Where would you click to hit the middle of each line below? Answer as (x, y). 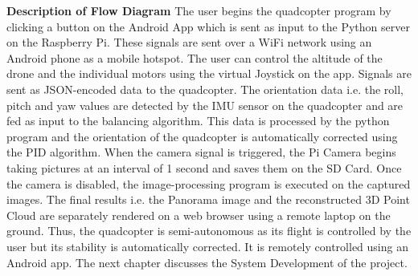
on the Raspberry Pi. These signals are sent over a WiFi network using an (189, 42)
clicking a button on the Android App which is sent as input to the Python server (208, 26)
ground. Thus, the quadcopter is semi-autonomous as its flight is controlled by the (209, 231)
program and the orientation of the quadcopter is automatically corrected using (202, 136)
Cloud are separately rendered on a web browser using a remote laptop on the (199, 215)
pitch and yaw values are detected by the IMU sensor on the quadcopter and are (205, 105)
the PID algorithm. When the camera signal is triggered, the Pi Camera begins (201, 152)
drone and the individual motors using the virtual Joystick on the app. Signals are (209, 73)
